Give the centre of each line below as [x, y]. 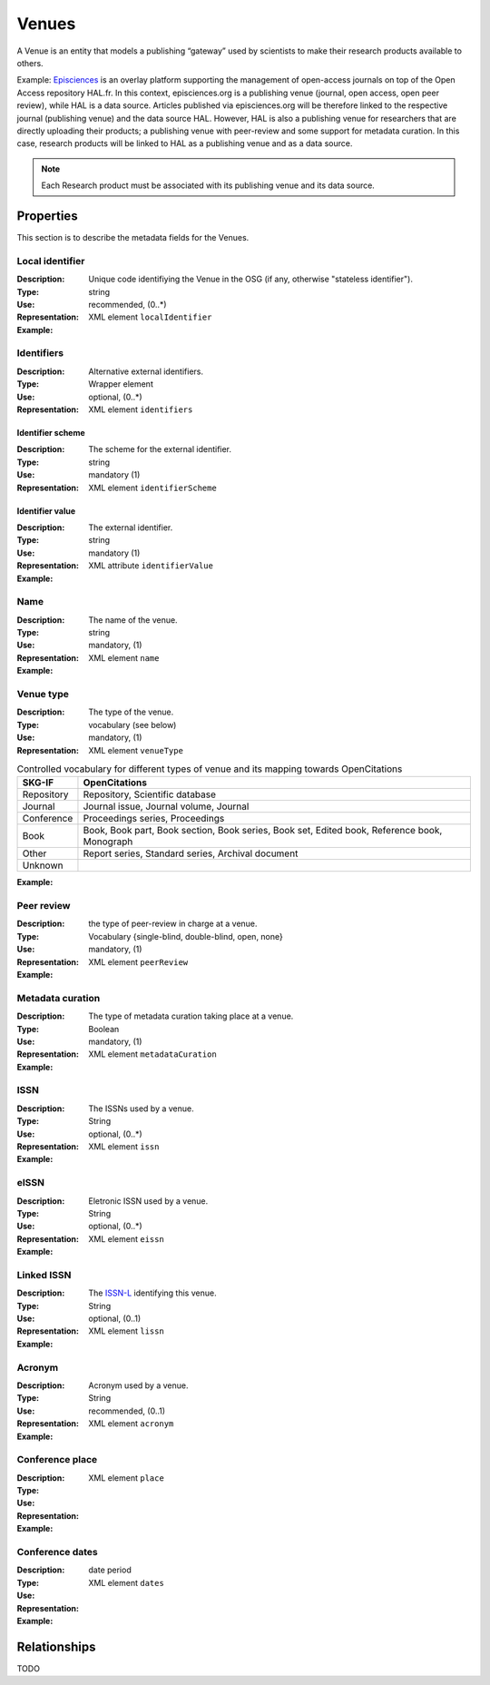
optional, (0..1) [115, 1319]
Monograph [108, 842]
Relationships [56, 1646]
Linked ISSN [44, 1275]
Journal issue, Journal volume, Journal [166, 806]
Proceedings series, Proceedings [154, 819]
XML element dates [127, 1582]
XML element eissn [127, 1238]
